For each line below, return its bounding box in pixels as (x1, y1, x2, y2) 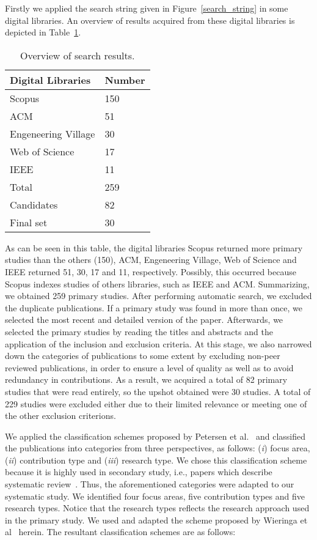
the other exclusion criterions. (5, 409, 116, 422)
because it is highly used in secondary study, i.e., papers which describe (5, 465, 272, 478)
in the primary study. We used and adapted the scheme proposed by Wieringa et (5, 513, 308, 526)
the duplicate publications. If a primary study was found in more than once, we (5, 301, 302, 314)
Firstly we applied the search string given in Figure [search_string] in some (5, 2, 288, 14)
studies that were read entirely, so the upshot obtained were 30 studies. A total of (5, 385, 311, 398)
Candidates (10, 197, 58, 212)
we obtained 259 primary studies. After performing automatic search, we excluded (5, 289, 312, 302)
